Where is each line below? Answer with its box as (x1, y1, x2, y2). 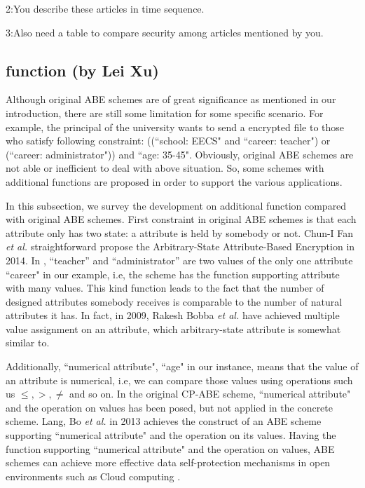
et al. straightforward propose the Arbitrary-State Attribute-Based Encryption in (6, 239, 355, 254)
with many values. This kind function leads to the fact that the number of (6, 280, 324, 295)
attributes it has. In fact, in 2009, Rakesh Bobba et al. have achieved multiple (6, 308, 340, 323)
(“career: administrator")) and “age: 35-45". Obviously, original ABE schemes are (6, 147, 354, 161)
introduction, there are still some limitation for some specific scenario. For (6, 105, 324, 120)
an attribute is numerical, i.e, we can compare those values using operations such (6, 372, 353, 387)
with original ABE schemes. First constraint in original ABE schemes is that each (6, 212, 357, 226)
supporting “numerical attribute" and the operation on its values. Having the (6, 428, 336, 442)
